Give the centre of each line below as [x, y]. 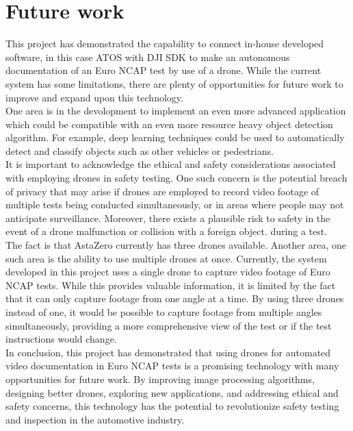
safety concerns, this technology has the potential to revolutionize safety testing [172, 406]
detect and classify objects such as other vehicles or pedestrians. [140, 150]
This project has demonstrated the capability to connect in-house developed [165, 44]
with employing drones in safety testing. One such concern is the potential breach [176, 178]
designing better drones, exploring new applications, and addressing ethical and [172, 392]
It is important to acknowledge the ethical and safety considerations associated [171, 164]
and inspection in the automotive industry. [95, 419]
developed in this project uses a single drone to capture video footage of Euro [168, 272]
